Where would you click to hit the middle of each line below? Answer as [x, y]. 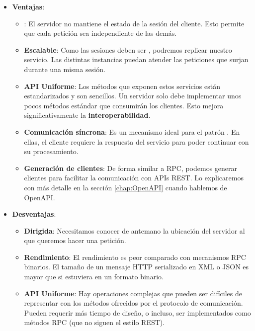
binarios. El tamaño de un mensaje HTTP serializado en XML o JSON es [136, 267]
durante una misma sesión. [65, 69]
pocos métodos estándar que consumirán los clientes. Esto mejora [124, 105]
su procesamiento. [51, 151]
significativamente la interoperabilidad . [87, 115]
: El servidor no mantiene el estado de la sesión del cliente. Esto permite [134, 23]
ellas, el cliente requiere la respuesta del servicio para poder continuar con [136, 141]
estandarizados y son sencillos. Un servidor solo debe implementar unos [133, 96]
